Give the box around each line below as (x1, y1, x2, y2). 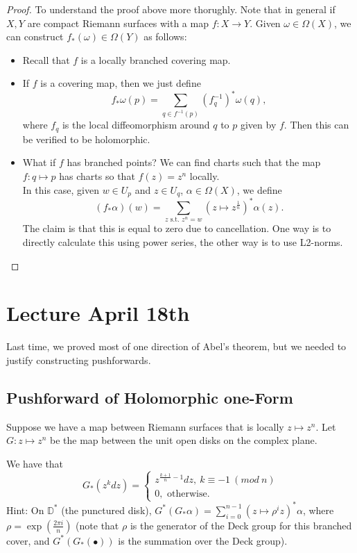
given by (240, 117, 277, 132)
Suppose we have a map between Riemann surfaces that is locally (6, 419, 284, 434)
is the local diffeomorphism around (62, 117, 210, 132)
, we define (236, 182, 282, 197)
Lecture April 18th (6, 299, 190, 327)
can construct (6, 29, 64, 44)
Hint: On (6, 502, 44, 517)
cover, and (6, 533, 50, 547)
